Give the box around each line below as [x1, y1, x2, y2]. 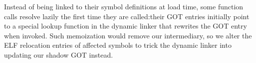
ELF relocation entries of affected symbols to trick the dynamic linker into [4, 40, 232, 50]
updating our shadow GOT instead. [4, 49, 113, 60]
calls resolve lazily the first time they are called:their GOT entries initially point [4, 11, 250, 21]
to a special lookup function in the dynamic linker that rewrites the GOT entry [4, 21, 247, 31]
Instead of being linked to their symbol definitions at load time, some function [4, 1, 244, 11]
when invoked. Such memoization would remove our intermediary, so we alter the [4, 30, 252, 40]
